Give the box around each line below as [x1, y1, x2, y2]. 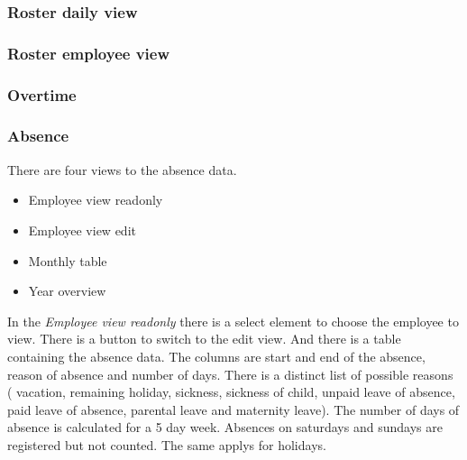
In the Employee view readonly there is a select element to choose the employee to [7, 311, 459, 330]
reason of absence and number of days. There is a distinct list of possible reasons [7, 364, 453, 383]
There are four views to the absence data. [7, 160, 237, 179]
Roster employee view [7, 41, 170, 64]
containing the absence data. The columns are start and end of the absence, [7, 346, 426, 365]
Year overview [28, 281, 106, 300]
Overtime [7, 83, 77, 106]
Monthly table [28, 251, 107, 270]
